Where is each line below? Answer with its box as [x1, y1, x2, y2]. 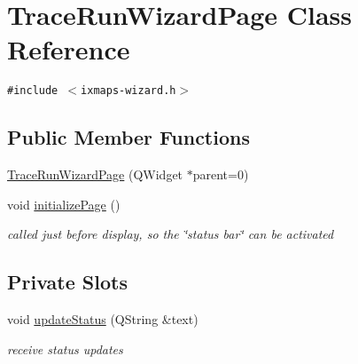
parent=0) [192, 165, 249, 184]
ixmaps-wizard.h [81, 84, 176, 98]
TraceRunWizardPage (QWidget [7, 165, 183, 184]
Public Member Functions [7, 123, 250, 151]
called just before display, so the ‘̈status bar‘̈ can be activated [7, 225, 334, 243]
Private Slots [7, 268, 128, 296]
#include [7, 84, 58, 98]
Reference [7, 31, 130, 67]
